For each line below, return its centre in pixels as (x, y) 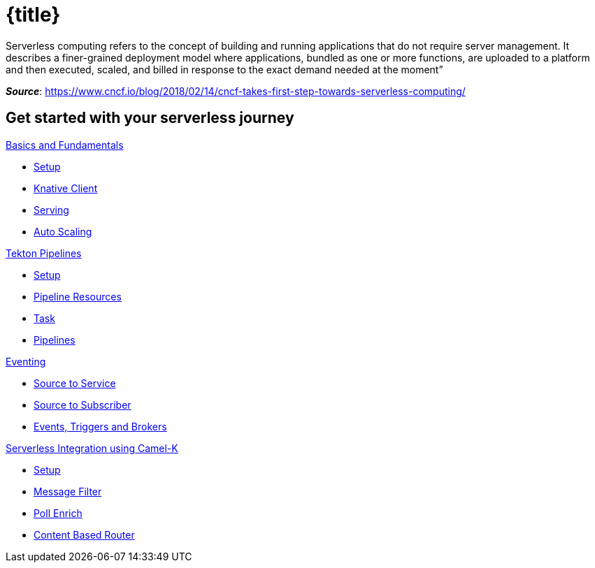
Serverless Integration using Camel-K (92, 448)
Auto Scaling (63, 231)
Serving (51, 210)
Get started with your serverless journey (150, 118)
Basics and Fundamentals (65, 145)
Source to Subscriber (83, 405)
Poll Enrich (58, 513)
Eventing (26, 361)
